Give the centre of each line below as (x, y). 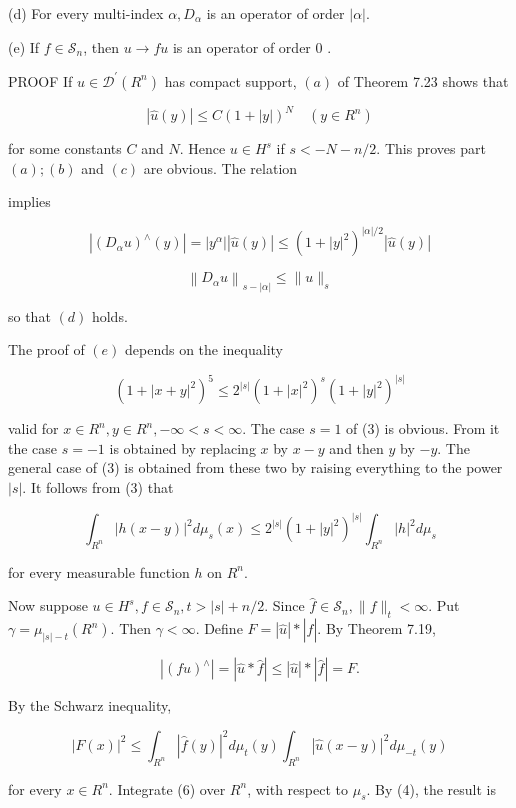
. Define (219, 628)
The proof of (46, 349)
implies (29, 201)
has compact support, (230, 80)
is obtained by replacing (182, 447)
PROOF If (40, 80)
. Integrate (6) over (167, 788)
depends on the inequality (203, 349)
